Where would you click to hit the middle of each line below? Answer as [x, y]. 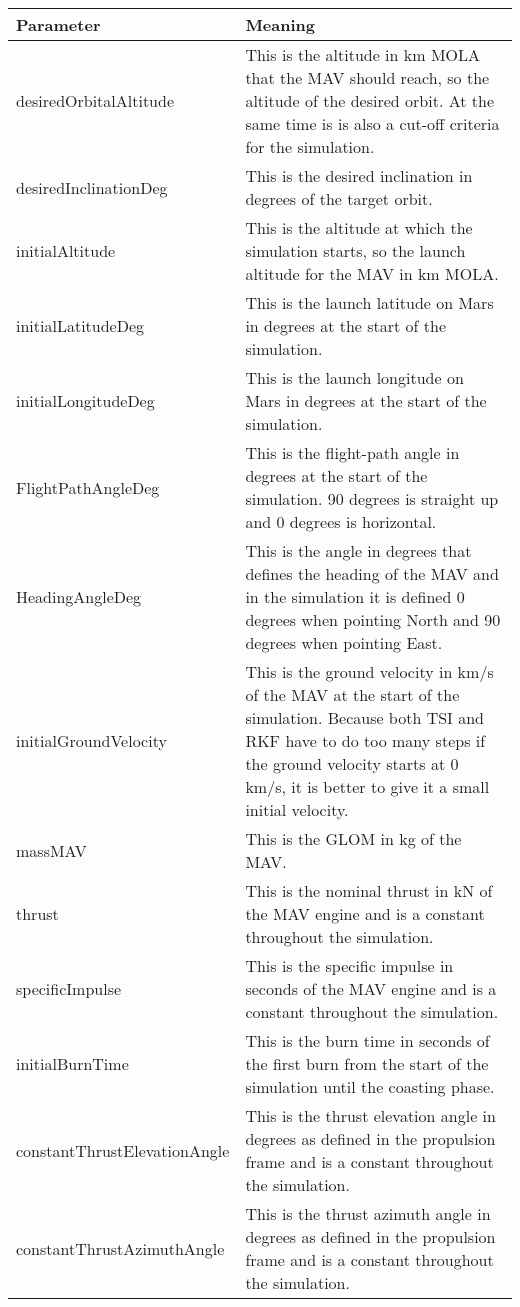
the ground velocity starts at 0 [352, 763]
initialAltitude [66, 250]
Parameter [58, 24]
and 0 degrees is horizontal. [341, 521]
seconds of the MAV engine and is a [371, 988]
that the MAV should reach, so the [367, 77]
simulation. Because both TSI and [365, 717]
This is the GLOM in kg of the [353, 838]
